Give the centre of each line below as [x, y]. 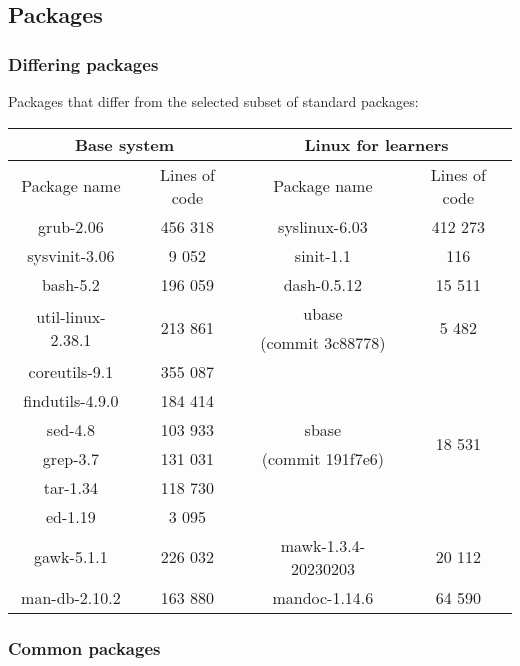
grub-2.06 [70, 226]
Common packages [84, 647]
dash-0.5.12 [323, 284]
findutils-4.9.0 [71, 400]
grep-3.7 [70, 458]
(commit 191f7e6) [322, 458]
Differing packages [83, 63]
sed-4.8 [70, 429]
